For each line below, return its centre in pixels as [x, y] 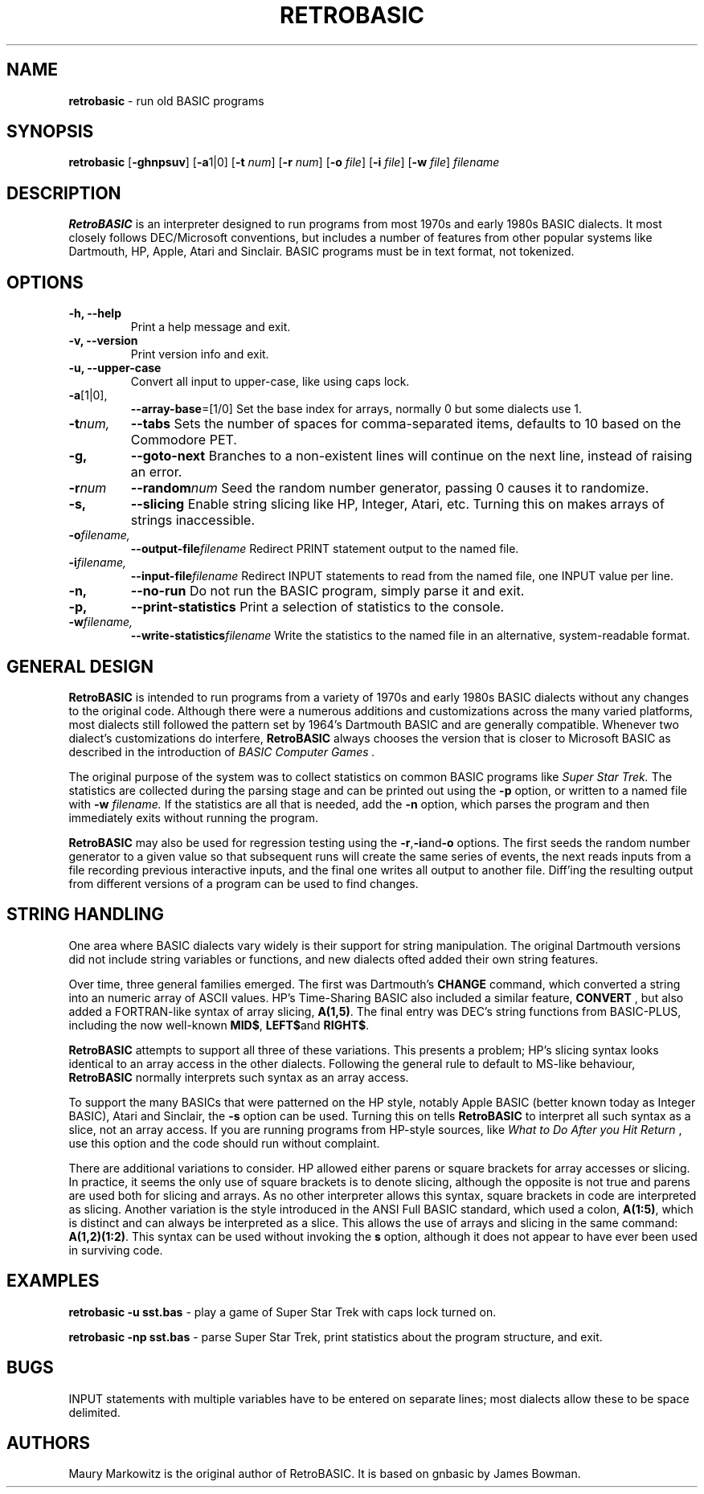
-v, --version [103, 341]
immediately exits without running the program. [193, 817]
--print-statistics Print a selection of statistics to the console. [317, 607]
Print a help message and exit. [211, 327]
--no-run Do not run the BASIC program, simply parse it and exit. [327, 591]
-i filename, [98, 563]
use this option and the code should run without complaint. [224, 1143]
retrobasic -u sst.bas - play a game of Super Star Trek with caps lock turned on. [282, 1312]
